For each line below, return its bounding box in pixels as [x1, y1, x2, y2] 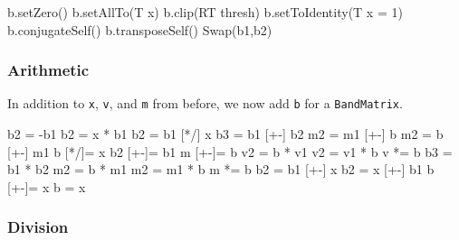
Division [7, 216, 69, 238]
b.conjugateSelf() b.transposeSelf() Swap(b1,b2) [7, 20, 273, 39]
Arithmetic [7, 59, 90, 81]
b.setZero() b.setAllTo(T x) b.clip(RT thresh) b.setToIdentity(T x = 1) [7, 3, 403, 21]
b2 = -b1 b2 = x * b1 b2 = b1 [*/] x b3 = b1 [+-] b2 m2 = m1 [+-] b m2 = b [7, 125, 444, 143]
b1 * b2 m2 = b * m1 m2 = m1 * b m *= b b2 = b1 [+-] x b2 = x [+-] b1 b [7, 160, 435, 179]
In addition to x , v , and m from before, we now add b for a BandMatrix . [7, 94, 403, 113]
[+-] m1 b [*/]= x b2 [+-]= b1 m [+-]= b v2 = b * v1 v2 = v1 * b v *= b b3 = [7, 142, 453, 161]
